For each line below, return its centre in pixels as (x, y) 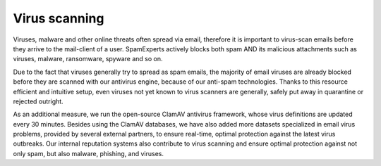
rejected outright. (38, 101)
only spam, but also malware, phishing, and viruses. (89, 153)
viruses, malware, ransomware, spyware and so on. (88, 59)
